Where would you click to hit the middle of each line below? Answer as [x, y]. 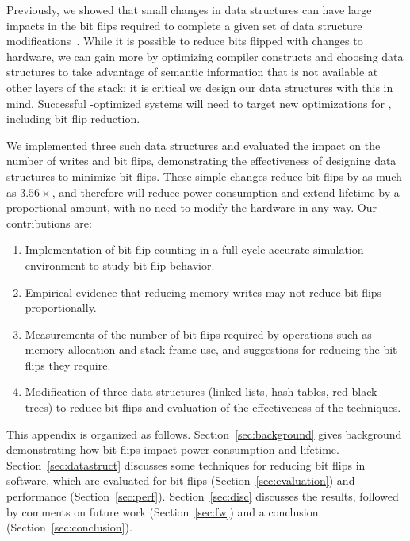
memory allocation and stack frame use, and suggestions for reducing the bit [211, 349]
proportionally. [61, 307]
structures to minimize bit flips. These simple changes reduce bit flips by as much [204, 176]
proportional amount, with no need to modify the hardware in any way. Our [192, 207]
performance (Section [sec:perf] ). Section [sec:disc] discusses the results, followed [203, 496]
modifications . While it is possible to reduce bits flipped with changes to [185, 41]
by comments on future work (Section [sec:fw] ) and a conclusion [163, 511]
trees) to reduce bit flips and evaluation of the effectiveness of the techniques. [213, 407]
